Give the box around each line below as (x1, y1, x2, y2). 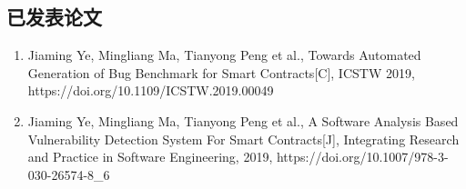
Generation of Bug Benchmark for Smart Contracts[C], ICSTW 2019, (27, 63, 415, 82)
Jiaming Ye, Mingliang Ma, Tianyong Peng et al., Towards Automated (27, 45, 421, 65)
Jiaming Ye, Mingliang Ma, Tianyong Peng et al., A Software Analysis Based (27, 111, 459, 130)
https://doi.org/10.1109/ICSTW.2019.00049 (27, 81, 274, 100)
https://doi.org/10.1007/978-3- (276, 147, 449, 166)
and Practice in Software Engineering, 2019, (27, 147, 273, 166)
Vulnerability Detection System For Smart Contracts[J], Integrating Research (27, 129, 460, 148)
